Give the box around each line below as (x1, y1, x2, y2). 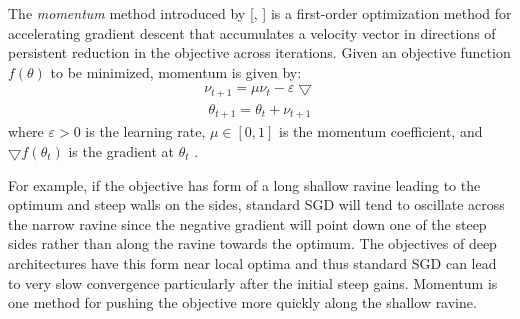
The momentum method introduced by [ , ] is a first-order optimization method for (8, 3, 512, 23)
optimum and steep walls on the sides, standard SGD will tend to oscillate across (8, 194, 505, 215)
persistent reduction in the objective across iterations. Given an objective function (8, 42, 511, 63)
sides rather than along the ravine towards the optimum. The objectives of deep (8, 233, 497, 254)
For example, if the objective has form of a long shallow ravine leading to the (8, 174, 481, 195)
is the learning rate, (85, 121, 206, 142)
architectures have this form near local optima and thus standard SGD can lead (8, 252, 497, 273)
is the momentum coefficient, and (279, 121, 483, 142)
